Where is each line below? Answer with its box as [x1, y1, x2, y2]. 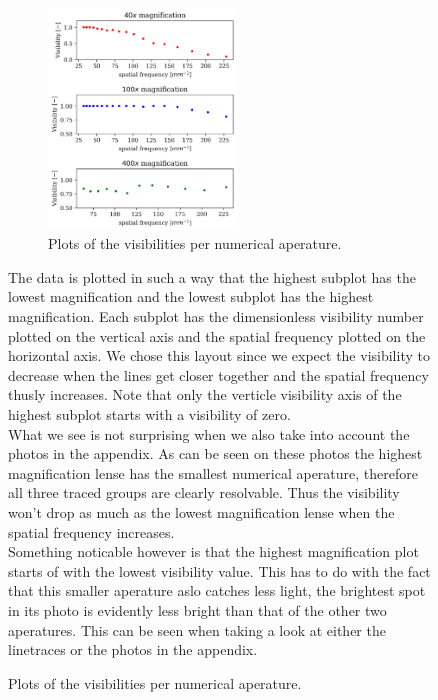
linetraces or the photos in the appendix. [8, 639, 258, 660]
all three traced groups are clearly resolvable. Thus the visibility [8, 482, 400, 503]
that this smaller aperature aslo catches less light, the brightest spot [8, 580, 426, 601]
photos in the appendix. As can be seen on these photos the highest [8, 443, 423, 464]
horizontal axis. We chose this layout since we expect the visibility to [8, 345, 430, 366]
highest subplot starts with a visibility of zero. [8, 404, 291, 425]
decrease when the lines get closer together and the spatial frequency [8, 364, 429, 385]
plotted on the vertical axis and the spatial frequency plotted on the [8, 325, 426, 346]
